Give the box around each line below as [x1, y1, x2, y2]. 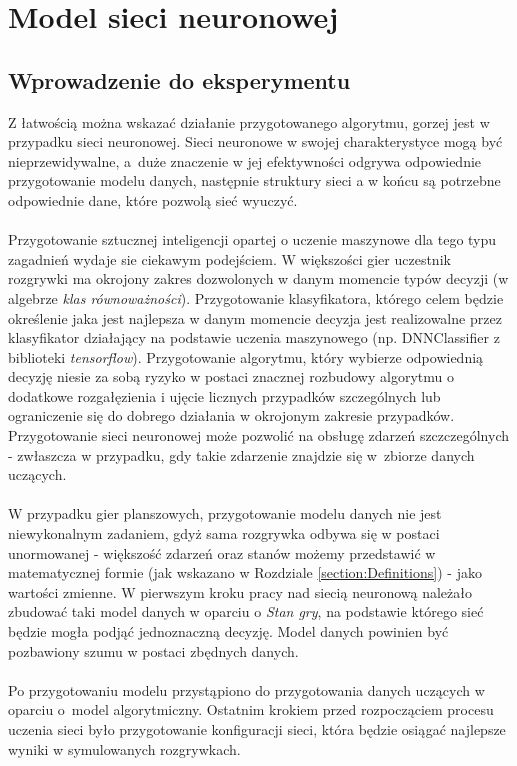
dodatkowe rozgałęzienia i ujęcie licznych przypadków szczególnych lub [8, 385, 441, 406]
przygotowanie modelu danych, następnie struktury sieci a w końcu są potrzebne [8, 170, 501, 191]
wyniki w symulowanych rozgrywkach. [8, 738, 241, 759]
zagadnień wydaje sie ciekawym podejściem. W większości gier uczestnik [8, 248, 451, 269]
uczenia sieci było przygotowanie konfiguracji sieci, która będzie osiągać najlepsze [8, 718, 506, 739]
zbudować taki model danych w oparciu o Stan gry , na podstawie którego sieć [8, 601, 484, 622]
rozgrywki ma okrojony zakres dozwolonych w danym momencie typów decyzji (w [8, 268, 509, 289]
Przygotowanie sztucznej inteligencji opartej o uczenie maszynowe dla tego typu [8, 229, 497, 250]
